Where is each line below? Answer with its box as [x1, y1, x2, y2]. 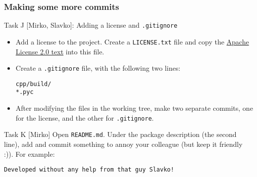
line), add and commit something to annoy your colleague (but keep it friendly [4, 139, 243, 149]
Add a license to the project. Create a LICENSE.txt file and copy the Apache [15, 36, 249, 46]
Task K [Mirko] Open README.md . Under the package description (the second [4, 129, 237, 139]
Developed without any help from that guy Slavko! [4, 166, 174, 174]
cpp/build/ [15, 80, 51, 88]
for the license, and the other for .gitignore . [15, 112, 154, 123]
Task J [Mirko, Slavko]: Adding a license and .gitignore [4, 20, 178, 30]
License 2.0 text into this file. [15, 46, 104, 56]
